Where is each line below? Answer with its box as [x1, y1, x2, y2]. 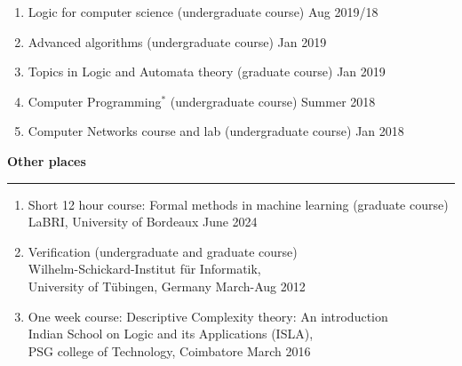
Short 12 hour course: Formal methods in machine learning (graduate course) [28, 195, 449, 213]
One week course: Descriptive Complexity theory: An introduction [28, 306, 388, 325]
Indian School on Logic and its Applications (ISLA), [28, 324, 314, 343]
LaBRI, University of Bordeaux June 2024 [28, 212, 258, 231]
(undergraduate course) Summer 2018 [170, 91, 376, 110]
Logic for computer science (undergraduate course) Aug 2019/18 [28, 3, 378, 20]
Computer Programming [28, 91, 162, 110]
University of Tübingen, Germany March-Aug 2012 [28, 276, 306, 295]
